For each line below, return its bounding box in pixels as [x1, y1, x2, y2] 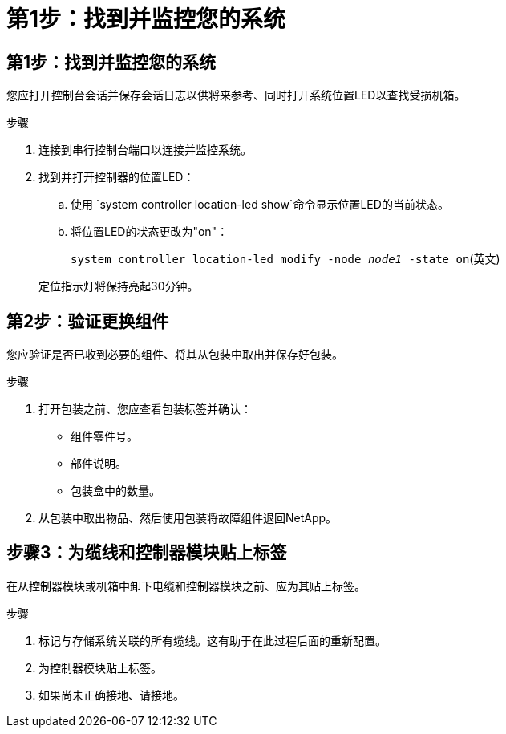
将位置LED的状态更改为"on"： [71, 225, 229, 239]
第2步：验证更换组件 [6, 310, 169, 331]
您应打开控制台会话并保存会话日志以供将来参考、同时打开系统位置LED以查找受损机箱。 [6, 88, 466, 103]
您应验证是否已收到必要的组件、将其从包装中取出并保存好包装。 [6, 347, 343, 362]
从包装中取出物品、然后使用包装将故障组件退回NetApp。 [38, 511, 338, 525]
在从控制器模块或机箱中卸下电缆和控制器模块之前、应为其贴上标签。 [6, 578, 366, 593]
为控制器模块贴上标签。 [38, 660, 162, 675]
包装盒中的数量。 [71, 484, 160, 498]
